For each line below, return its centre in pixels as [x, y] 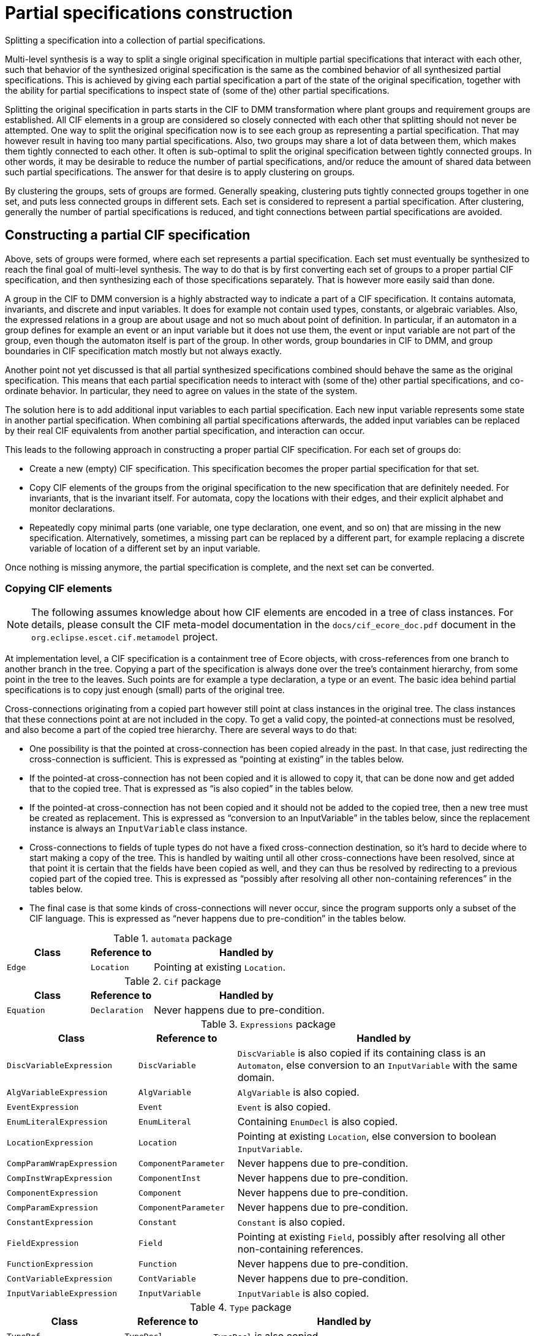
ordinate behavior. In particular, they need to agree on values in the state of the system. [181, 390]
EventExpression [43, 1107]
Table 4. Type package [241, 1308]
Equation [26, 1010]
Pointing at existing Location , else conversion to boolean [367, 1137]
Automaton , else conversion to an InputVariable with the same [377, 1065]
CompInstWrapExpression [60, 1178]
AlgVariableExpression [57, 1092]
